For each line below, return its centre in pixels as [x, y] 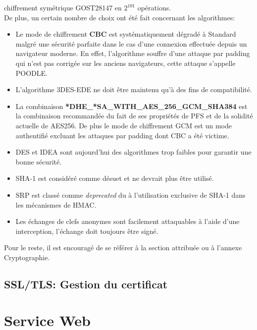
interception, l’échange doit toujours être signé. [87, 231]
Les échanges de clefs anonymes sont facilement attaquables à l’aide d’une [128, 221]
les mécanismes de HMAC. [56, 204]
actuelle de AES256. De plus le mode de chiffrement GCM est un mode [124, 125]
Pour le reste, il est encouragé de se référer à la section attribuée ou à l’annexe [123, 247]
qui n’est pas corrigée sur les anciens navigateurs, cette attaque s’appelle [126, 63]
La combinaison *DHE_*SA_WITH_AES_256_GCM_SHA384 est [131, 106]
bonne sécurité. [39, 161]
